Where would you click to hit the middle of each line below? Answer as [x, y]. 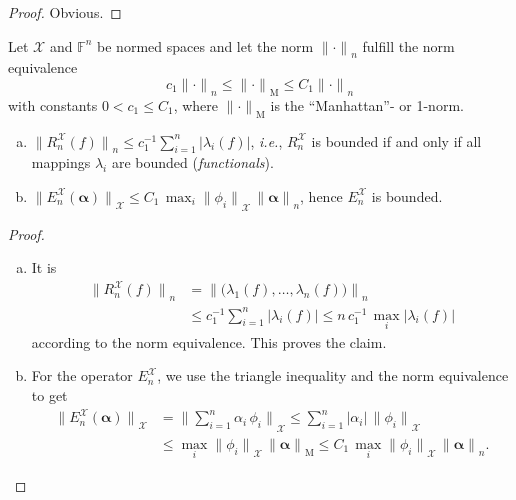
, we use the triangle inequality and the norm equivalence [333, 375]
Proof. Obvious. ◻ [65, 12]
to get [49, 395]
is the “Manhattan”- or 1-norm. [367, 104]
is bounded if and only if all [396, 140]
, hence [321, 195]
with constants [53, 104]
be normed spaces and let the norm [205, 45]
